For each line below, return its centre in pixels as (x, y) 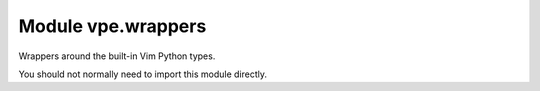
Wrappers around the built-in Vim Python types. (117, 56)
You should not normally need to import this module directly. (142, 74)
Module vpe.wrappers (112, 26)
